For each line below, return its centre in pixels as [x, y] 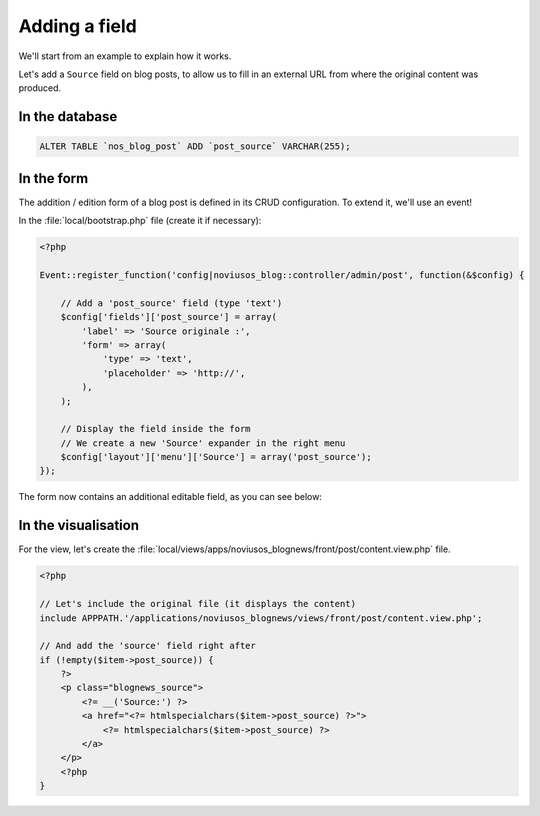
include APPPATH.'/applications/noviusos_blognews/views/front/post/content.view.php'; [261, 618]
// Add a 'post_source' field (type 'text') [171, 303]
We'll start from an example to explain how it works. [125, 56]
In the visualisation [79, 525]
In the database [68, 116]
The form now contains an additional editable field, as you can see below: [170, 497]
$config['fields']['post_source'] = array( [168, 317]
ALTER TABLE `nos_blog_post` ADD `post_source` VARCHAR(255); [195, 146]
